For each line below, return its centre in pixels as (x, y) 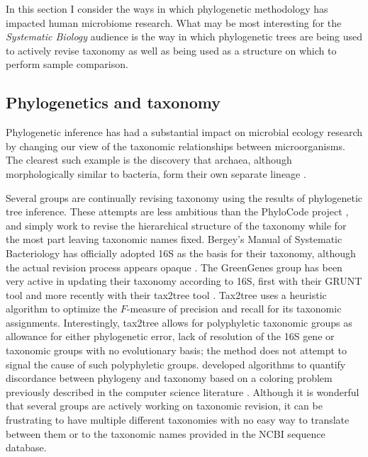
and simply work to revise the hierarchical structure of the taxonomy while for (176, 225)
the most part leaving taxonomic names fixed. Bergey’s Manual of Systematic (174, 239)
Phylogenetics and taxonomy (113, 102)
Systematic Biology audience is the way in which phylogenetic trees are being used (184, 36)
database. (26, 447)
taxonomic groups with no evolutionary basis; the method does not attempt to (177, 350)
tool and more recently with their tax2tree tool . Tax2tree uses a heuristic (166, 294)
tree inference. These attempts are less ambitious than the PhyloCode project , (177, 211)
